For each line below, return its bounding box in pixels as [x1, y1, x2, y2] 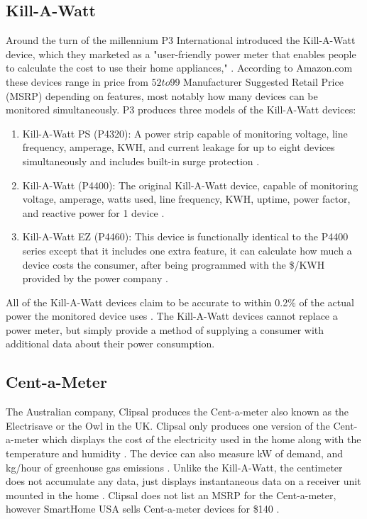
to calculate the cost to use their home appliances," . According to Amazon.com [6, 60, 353, 75]
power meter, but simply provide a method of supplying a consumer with [6, 322, 324, 337]
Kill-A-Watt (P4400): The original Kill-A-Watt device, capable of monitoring [22, 177, 358, 192]
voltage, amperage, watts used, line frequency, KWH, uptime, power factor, [22, 191, 351, 206]
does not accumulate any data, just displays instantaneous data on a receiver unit [6, 474, 361, 489]
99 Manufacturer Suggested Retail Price [170, 74, 344, 89]
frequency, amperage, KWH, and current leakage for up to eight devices [22, 140, 335, 155]
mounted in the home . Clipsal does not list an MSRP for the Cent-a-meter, [6, 487, 336, 502]
